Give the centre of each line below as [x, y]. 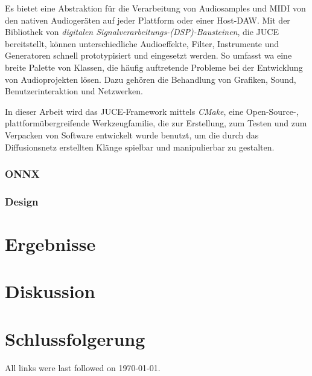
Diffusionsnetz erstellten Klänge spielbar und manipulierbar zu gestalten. [140, 147]
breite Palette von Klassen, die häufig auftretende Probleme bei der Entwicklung [154, 67]
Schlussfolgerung [75, 338]
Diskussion [50, 291]
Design [22, 201]
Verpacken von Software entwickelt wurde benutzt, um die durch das [132, 135]
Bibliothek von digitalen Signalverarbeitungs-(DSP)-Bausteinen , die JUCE [142, 32]
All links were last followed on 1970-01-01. [83, 367]
